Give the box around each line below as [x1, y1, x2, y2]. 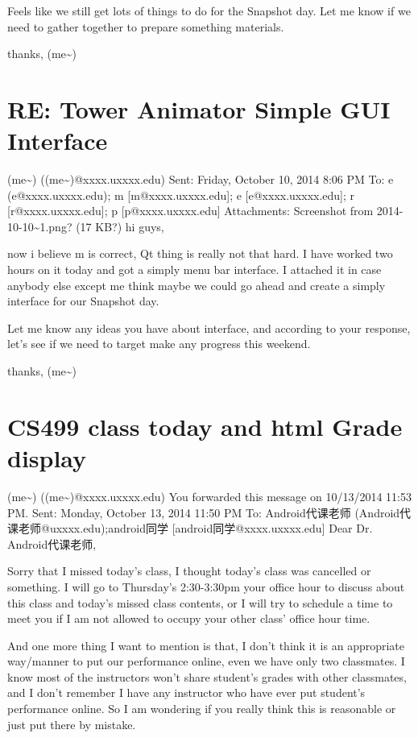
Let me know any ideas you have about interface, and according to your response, [7, 319, 411, 336]
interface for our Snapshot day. [7, 292, 159, 309]
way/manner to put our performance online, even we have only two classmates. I [7, 653, 405, 670]
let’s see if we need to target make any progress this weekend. [7, 335, 311, 352]
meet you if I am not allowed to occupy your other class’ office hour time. [7, 610, 370, 627]
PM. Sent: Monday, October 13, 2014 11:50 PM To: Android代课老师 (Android [7, 504, 400, 520]
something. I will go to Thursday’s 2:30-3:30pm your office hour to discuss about [7, 578, 405, 595]
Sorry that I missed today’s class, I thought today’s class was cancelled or [7, 562, 371, 579]
